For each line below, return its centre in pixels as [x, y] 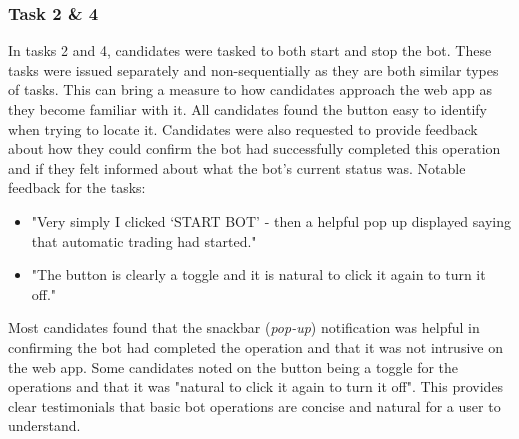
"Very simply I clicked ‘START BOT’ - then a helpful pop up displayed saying [271, 220]
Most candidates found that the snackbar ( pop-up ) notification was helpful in [244, 327]
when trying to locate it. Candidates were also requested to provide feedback [243, 128]
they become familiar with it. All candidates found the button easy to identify [247, 109]
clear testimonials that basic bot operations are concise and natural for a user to [254, 405]
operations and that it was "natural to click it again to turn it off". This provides [256, 386]
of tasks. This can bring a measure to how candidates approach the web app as [250, 89]
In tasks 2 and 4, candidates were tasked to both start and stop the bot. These [250, 50]
